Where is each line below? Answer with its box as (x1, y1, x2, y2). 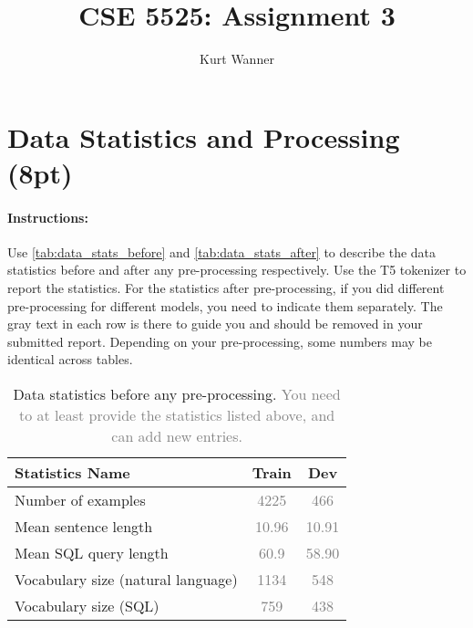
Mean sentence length (15, 516, 153, 538)
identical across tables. (7, 350, 133, 369)
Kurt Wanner (200, 49, 274, 68)
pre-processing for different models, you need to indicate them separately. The (7, 296, 443, 315)
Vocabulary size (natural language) (15, 569, 238, 591)
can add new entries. (111, 425, 242, 447)
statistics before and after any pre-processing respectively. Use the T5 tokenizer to (7, 260, 467, 279)
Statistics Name (15, 462, 130, 484)
